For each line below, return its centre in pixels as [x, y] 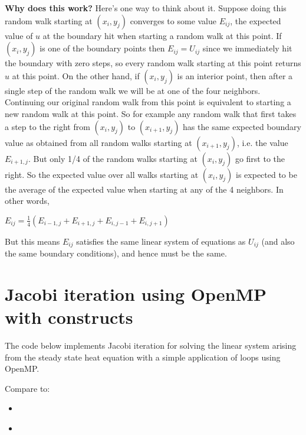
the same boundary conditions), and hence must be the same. [116, 253]
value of [19, 35]
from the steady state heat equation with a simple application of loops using [143, 357]
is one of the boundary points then [102, 48]
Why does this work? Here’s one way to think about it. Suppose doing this [146, 8]
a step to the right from [47, 126]
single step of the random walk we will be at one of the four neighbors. [133, 90]
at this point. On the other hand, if [76, 75]
